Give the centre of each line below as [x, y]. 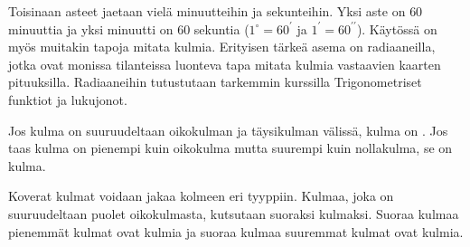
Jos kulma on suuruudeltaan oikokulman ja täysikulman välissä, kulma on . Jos [228, 130]
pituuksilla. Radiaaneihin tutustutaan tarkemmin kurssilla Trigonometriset [215, 82]
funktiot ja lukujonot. [68, 99]
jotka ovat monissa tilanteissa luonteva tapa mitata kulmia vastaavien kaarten [225, 64]
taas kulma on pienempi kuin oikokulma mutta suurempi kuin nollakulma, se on [230, 148]
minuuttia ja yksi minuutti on [91, 28]
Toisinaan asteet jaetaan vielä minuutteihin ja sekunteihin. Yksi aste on [207, 11]
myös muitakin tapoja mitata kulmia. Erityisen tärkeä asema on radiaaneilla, [222, 47]
